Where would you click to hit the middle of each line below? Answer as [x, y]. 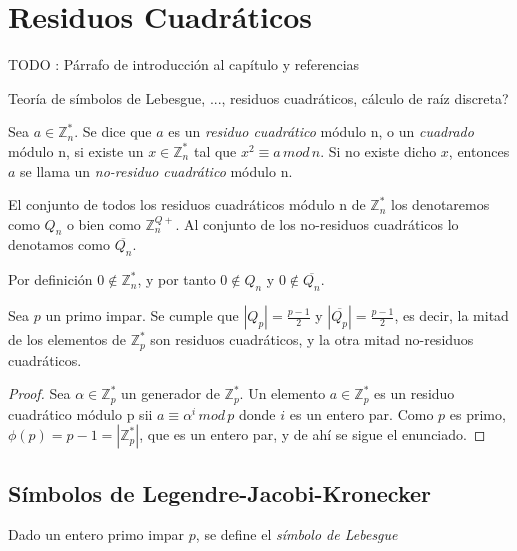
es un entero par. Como [361, 413]
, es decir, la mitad [451, 315]
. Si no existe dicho [378, 150]
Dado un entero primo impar [96, 534]
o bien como [103, 223]
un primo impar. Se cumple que [142, 315]
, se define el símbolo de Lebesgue [296, 534]
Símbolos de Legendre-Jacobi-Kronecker [220, 492]
